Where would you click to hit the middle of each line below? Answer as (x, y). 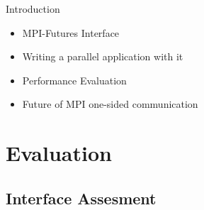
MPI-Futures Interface (71, 32)
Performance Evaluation (74, 80)
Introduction (33, 9)
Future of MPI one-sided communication (110, 104)
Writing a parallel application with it (103, 56)
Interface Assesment (81, 198)
